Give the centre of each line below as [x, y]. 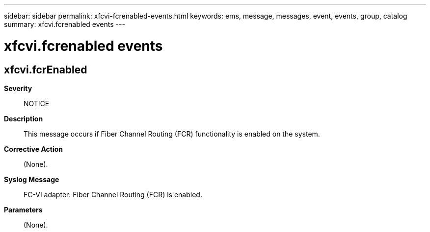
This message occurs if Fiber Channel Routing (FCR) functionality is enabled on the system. [172, 134]
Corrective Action [33, 149]
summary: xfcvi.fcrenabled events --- [65, 24]
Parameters [23, 209]
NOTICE [37, 103]
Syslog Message [32, 179]
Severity [18, 88]
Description [24, 118]
